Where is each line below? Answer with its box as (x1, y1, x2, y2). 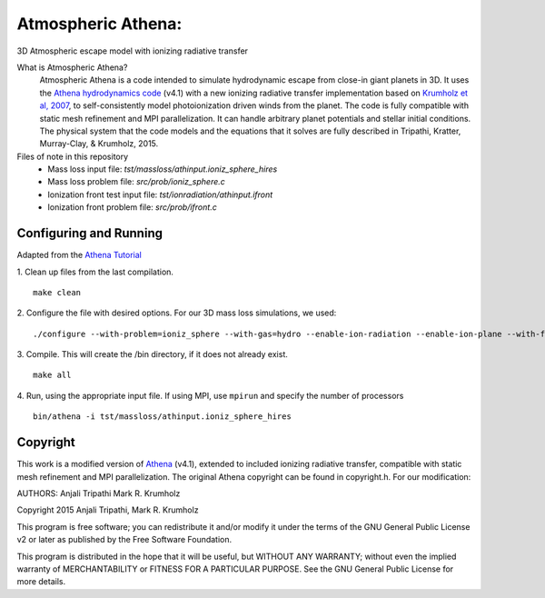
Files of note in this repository (16, 151, 129, 162)
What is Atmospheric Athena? (16, 62, 128, 73)
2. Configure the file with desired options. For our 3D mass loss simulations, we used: (16, 307, 337, 318)
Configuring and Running (16, 225, 163, 241)
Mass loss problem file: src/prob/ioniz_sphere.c (47, 176, 226, 187)
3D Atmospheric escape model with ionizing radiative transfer (16, 45, 249, 56)
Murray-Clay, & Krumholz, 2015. (39, 138, 159, 149)
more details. (16, 576, 66, 587)
